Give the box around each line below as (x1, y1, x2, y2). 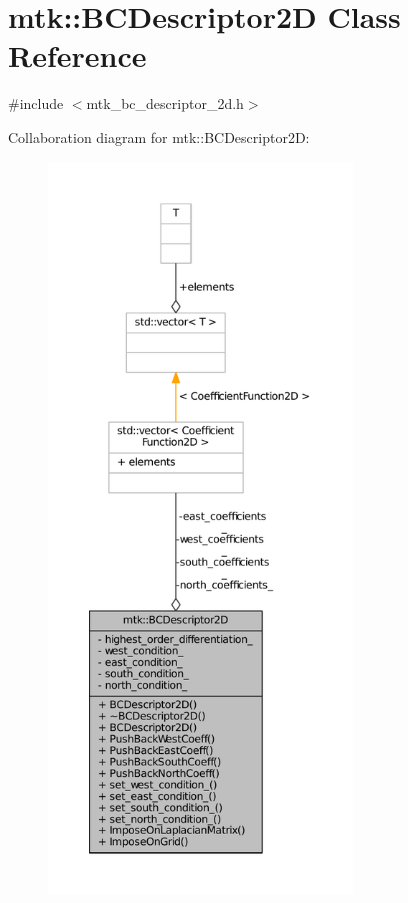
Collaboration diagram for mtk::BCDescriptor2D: (8, 126, 310, 147)
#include (8, 93, 64, 114)
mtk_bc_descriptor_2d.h (86, 93, 244, 114)
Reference (8, 35, 147, 76)
